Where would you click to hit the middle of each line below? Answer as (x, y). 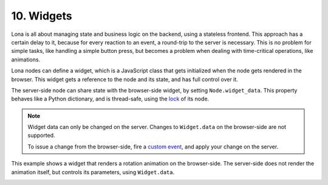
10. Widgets (42, 16)
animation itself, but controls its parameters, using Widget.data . (93, 172)
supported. (41, 135)
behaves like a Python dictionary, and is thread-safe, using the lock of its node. (110, 99)
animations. (26, 59)
